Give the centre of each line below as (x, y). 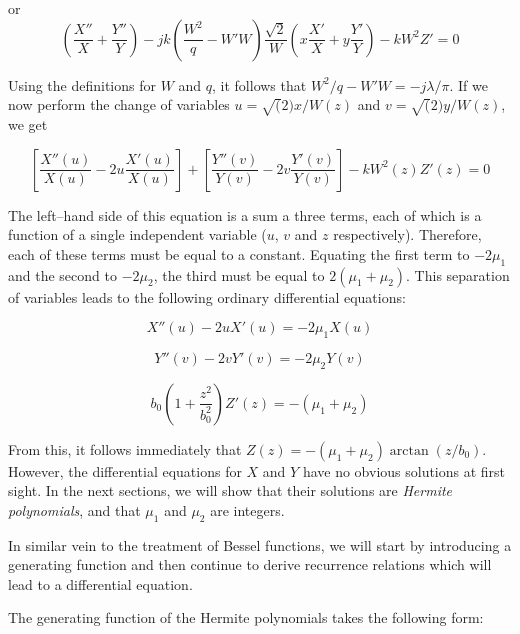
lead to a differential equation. (100, 583)
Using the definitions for (82, 84)
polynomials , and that (74, 509)
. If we (468, 84)
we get (28, 123)
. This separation (458, 274)
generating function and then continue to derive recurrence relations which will (250, 564)
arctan (409, 450)
